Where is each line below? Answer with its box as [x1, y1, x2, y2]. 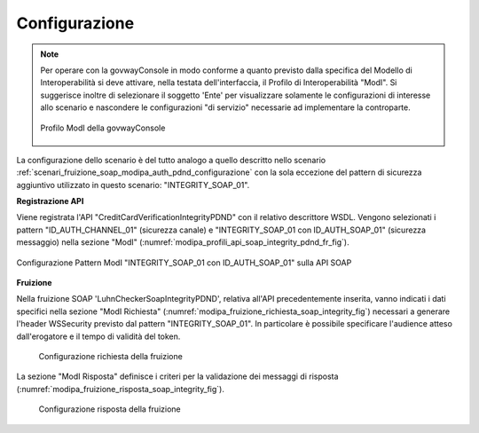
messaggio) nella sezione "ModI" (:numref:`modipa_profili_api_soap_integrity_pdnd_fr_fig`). [16, 237, 349, 248]
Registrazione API [16, 196, 84, 207]
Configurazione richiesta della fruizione [38, 350, 184, 361]
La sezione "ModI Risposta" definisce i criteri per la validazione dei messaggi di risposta [16, 371, 339, 382]
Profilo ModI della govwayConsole [40, 122, 166, 133]
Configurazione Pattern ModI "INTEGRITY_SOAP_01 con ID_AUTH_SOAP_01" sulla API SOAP [16, 257, 352, 268]
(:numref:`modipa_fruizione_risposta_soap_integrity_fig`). [16, 383, 225, 394]
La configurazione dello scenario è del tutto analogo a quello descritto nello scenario [16, 154, 326, 165]
